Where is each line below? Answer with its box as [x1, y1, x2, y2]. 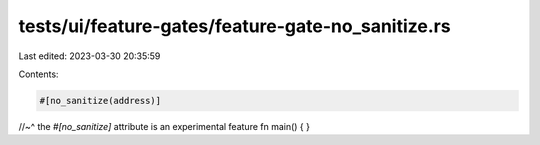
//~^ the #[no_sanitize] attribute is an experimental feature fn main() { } [18, 120, 310, 132]
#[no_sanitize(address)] [39, 95, 162, 106]
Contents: [18, 68, 59, 80]
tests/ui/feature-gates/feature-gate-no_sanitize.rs [18, 15, 451, 37]
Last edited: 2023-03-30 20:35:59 [18, 50, 161, 62]
